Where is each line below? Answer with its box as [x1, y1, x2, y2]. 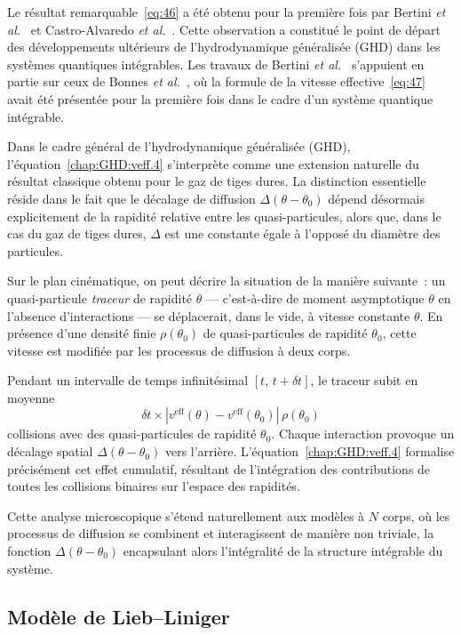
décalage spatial [7, 442, 93, 461]
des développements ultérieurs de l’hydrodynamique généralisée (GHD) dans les [7, 37, 441, 56]
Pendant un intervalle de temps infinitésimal [7, 371, 249, 390]
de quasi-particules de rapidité [203, 324, 368, 342]
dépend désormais [328, 189, 425, 207]
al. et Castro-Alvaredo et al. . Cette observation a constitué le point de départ [7, 20, 441, 38]
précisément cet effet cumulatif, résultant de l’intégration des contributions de [7, 459, 431, 478]
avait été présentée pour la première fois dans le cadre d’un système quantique [7, 89, 433, 108]
